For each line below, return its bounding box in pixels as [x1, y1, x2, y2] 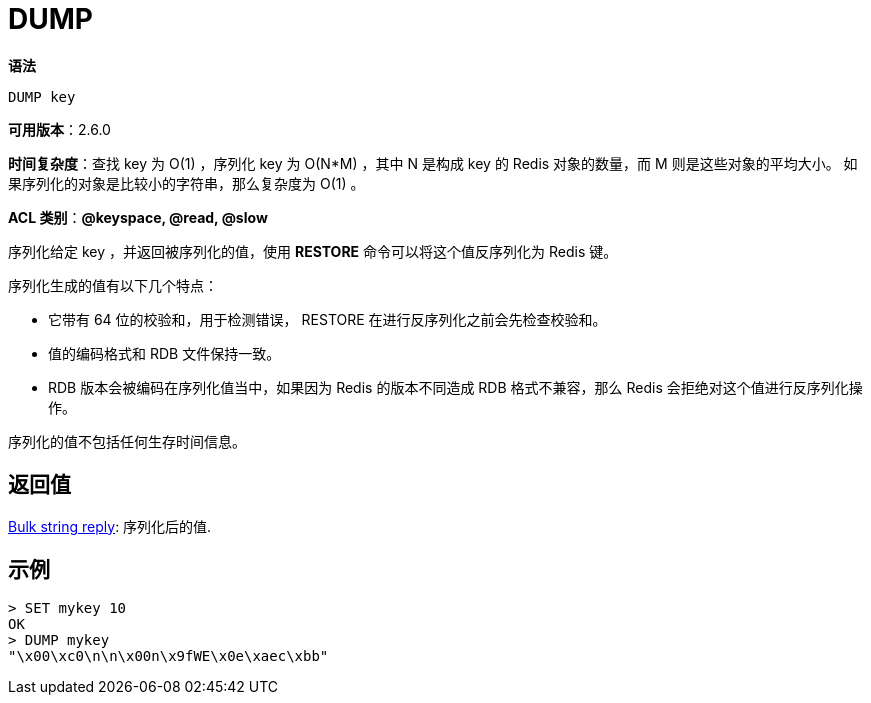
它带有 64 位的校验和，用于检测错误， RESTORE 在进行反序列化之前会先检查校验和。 [48, 310, 607, 328]
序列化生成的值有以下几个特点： [8, 276, 218, 294]
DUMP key [8, 88, 76, 105]
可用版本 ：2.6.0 [8, 120, 111, 138]
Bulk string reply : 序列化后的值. [8, 517, 212, 535]
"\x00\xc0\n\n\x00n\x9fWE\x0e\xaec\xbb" [8, 648, 329, 665]
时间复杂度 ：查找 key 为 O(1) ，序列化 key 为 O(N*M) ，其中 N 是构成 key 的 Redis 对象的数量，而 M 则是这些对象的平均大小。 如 [8, 154, 858, 172]
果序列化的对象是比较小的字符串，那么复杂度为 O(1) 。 [8, 174, 365, 192]
